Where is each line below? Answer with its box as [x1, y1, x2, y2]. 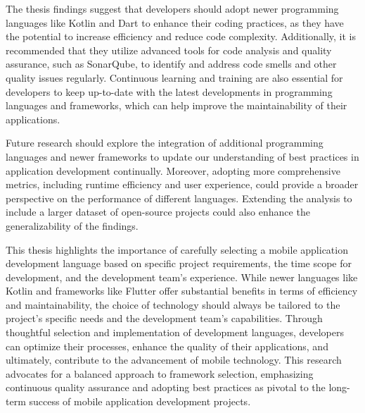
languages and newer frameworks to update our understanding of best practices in [6, 149, 359, 164]
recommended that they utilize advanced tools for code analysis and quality [6, 42, 332, 57]
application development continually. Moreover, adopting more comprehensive [6, 163, 340, 178]
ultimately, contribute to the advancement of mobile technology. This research [6, 352, 342, 367]
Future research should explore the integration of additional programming [6, 135, 324, 150]
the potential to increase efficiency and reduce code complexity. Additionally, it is [6, 29, 357, 44]
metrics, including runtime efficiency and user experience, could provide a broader [6, 177, 359, 192]
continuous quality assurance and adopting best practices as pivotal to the [6, 380, 326, 395]
